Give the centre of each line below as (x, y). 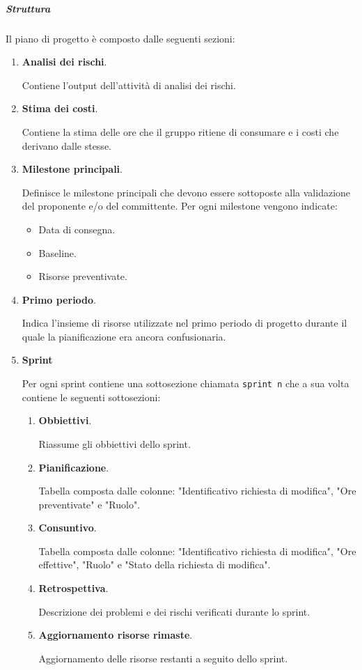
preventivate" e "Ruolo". (89, 504)
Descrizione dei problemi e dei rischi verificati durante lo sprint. (174, 611)
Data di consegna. (77, 229)
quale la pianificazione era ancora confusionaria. (124, 336)
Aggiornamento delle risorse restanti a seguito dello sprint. (163, 658)
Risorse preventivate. (83, 276)
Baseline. (57, 252)
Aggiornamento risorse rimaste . (116, 635)
